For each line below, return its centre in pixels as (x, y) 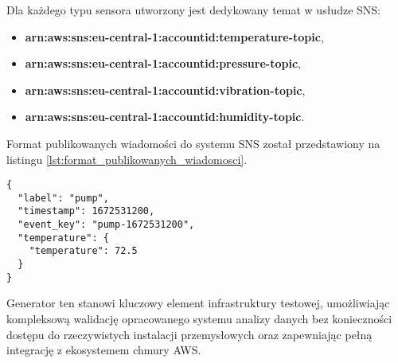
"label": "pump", (63, 198)
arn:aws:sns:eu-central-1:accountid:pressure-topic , (163, 63)
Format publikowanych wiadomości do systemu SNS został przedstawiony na (193, 143)
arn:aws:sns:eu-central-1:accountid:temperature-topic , (174, 36)
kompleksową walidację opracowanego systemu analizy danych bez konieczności (199, 318)
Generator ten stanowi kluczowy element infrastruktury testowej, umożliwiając (198, 303)
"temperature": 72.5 (83, 251)
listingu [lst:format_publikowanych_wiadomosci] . (127, 159)
